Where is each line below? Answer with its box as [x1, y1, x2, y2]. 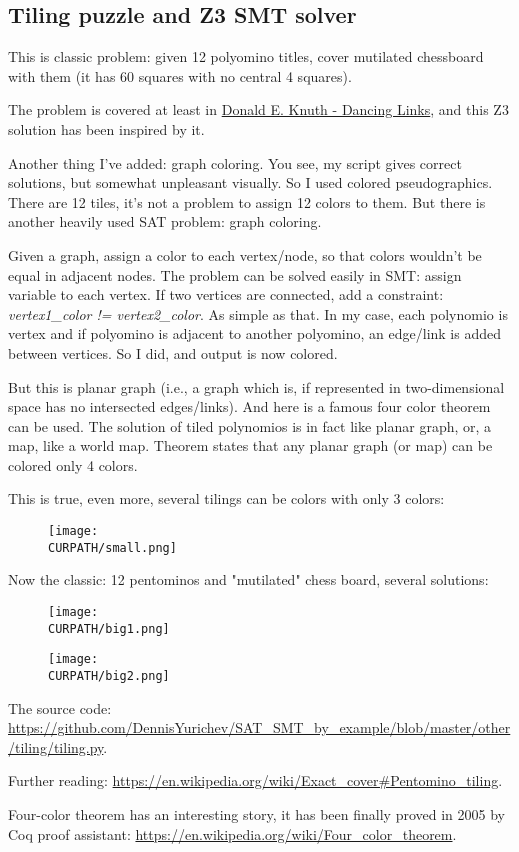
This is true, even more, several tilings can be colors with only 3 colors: [8, 488, 445, 509]
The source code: [8, 697, 112, 718]
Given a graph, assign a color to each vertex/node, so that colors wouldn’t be [8, 244, 482, 265]
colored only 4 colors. [8, 454, 138, 475]
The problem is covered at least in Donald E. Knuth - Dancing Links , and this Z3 [8, 99, 509, 120]
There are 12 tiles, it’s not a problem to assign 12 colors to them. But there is [8, 191, 486, 212]
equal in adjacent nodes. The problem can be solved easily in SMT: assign [8, 264, 462, 285]
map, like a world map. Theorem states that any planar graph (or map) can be [8, 435, 493, 456]
